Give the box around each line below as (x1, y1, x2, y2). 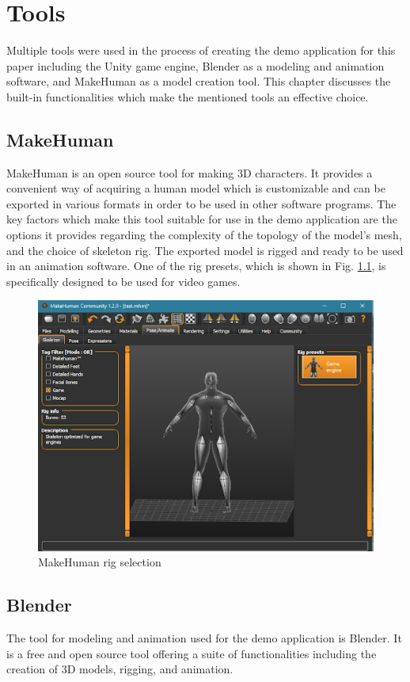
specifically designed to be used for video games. (6, 272, 241, 289)
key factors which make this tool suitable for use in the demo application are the (6, 211, 397, 227)
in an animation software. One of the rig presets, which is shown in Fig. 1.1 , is (6, 257, 386, 274)
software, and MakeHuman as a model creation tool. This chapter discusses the (6, 73, 391, 90)
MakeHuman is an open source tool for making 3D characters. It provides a (6, 164, 373, 181)
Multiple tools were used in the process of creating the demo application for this (6, 42, 396, 59)
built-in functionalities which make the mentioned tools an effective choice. (6, 88, 369, 105)
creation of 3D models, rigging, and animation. (6, 661, 233, 677)
